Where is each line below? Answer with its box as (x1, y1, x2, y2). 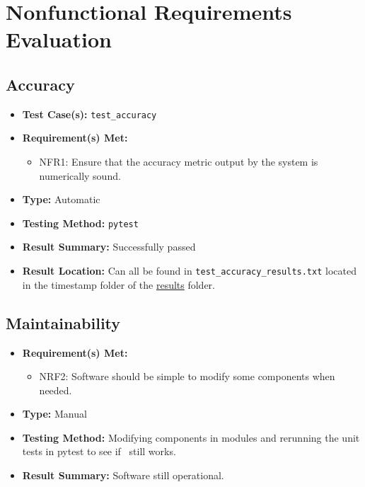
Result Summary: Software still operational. (22, 468, 224, 483)
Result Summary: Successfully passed (22, 239, 196, 254)
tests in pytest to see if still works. (22, 444, 176, 459)
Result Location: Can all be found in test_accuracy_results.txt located (22, 263, 357, 278)
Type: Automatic (22, 192, 100, 207)
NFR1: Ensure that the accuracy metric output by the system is (39, 154, 318, 169)
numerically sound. (39, 168, 121, 183)
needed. (39, 382, 72, 397)
